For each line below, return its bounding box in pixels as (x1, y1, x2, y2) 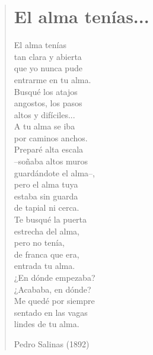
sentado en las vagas (14, 306, 88, 318)
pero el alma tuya (14, 178, 78, 191)
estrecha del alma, (14, 224, 79, 237)
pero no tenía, (14, 236, 65, 249)
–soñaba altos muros (14, 155, 88, 167)
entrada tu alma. (14, 259, 75, 272)
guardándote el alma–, (14, 166, 95, 179)
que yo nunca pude (14, 62, 82, 74)
